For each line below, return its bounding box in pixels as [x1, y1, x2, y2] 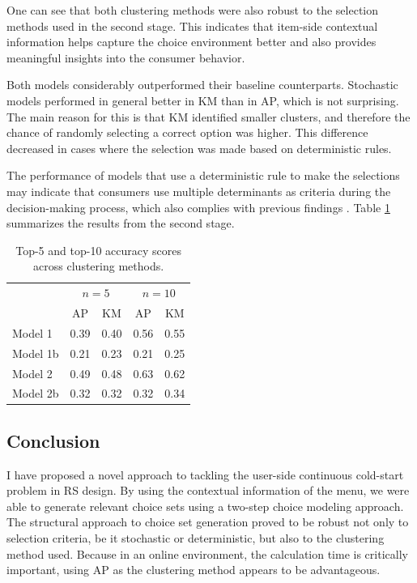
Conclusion [6, 428, 100, 453]
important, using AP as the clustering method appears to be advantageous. [6, 561, 381, 578]
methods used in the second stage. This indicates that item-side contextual [6, 17, 378, 34]
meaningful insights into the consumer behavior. [6, 49, 245, 66]
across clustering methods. [33, 257, 164, 274]
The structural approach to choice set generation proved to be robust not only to [6, 513, 409, 530]
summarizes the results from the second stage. [6, 215, 235, 232]
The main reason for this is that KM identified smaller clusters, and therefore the [6, 108, 411, 125]
